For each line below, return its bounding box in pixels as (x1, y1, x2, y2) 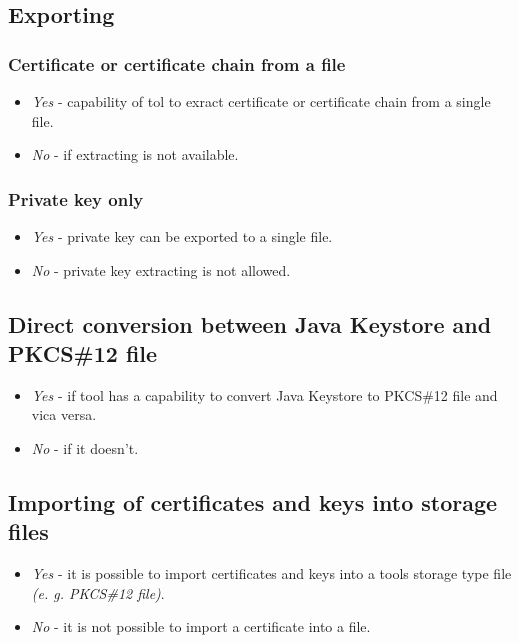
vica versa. (31, 404, 97, 425)
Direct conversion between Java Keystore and (8, 308, 492, 339)
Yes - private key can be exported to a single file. (31, 226, 333, 246)
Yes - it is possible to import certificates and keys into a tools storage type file (31, 563, 512, 584)
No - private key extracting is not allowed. (31, 259, 291, 280)
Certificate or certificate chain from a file (8, 51, 346, 76)
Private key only (8, 186, 144, 211)
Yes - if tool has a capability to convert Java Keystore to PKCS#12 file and (31, 384, 498, 405)
